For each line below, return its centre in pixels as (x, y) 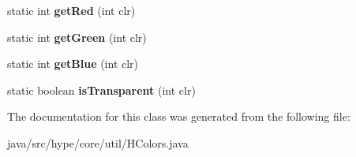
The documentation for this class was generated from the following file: (179, 116)
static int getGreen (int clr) (77, 37)
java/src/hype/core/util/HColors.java (98, 142)
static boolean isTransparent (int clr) (101, 90)
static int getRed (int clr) (71, 10)
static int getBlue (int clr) (73, 64)
